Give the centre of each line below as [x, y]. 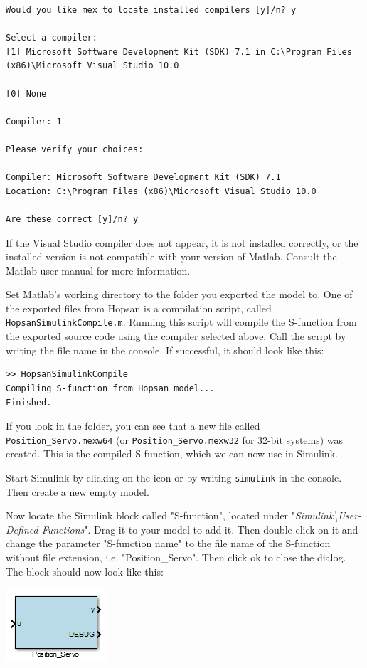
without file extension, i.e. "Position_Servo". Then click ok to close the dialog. [176, 557]
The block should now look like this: [85, 571]
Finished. [29, 402]
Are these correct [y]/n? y [72, 219]
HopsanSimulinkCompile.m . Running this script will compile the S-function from [181, 322]
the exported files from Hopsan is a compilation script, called [139, 308]
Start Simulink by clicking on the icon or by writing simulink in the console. [174, 477]
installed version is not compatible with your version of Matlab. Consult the [171, 256]
